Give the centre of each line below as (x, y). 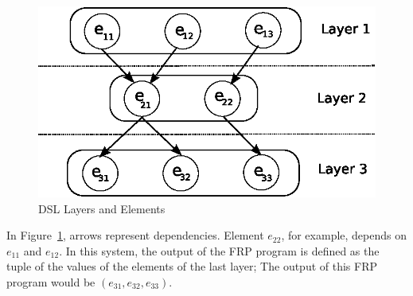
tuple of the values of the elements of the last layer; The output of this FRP (192, 266)
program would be (51, 281)
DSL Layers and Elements (102, 208)
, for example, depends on (344, 235)
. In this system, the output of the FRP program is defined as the (219, 250)
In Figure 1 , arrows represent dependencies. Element (135, 235)
